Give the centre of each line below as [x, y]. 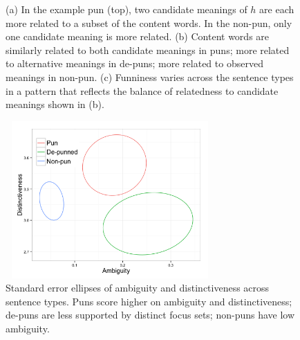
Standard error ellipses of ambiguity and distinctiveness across [138, 288]
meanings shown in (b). [55, 104]
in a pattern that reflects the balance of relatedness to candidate [142, 90]
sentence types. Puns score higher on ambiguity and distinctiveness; [149, 301]
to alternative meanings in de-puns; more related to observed [134, 63]
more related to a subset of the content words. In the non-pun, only [149, 23]
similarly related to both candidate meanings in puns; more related [148, 50]
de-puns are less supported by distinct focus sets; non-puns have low [150, 315]
